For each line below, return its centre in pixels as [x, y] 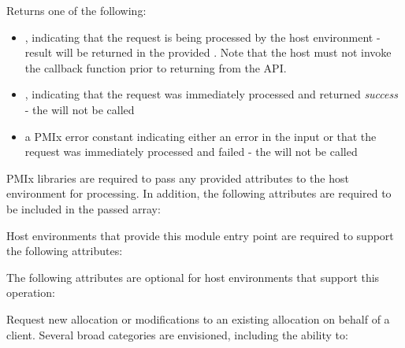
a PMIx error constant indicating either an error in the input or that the [201, 136]
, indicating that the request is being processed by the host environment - [202, 37]
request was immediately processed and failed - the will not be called [191, 152]
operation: [31, 292]
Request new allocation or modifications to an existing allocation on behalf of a [198, 318]
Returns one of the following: [76, 10]
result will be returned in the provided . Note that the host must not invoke [208, 52]
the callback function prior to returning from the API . [156, 67]
